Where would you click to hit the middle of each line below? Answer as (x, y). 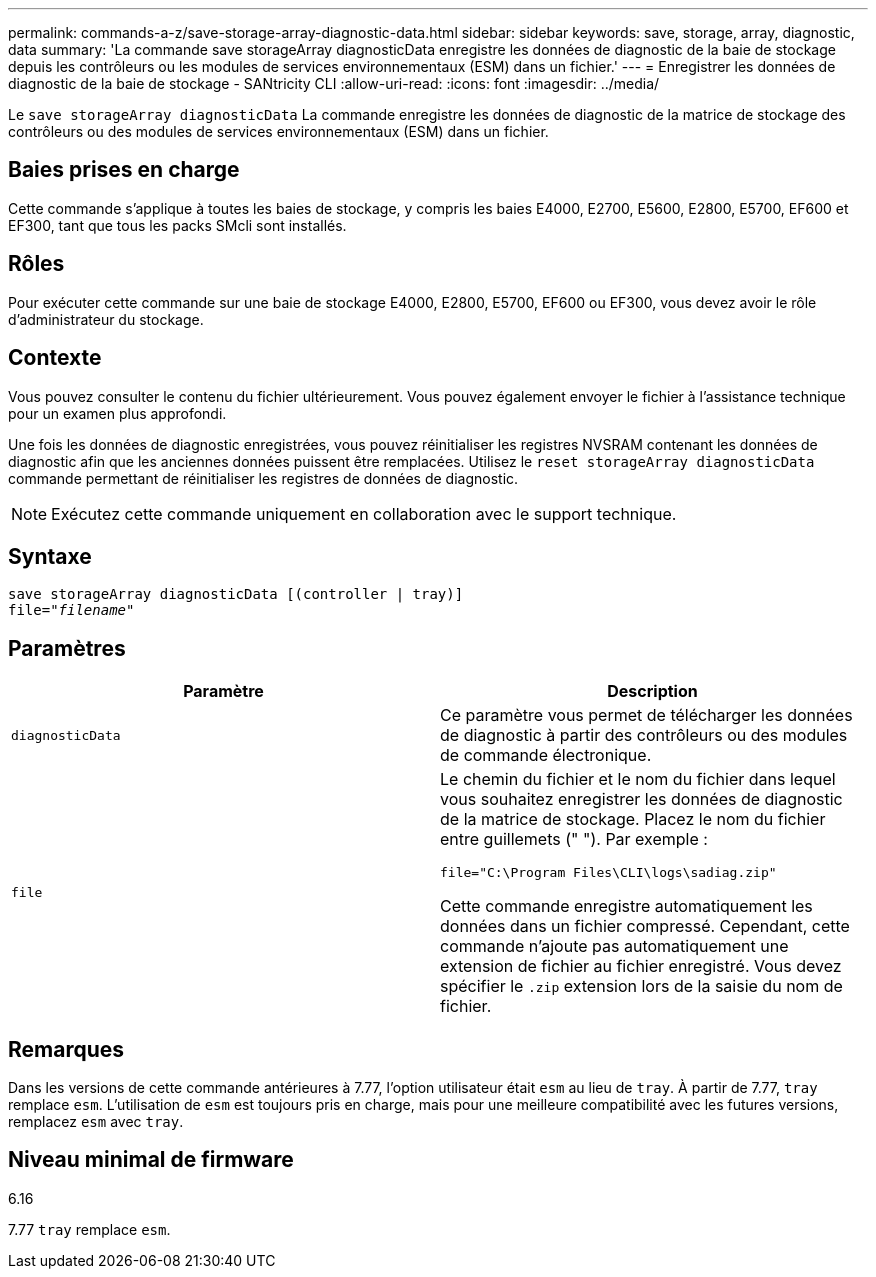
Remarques (66, 1049)
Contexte (55, 358)
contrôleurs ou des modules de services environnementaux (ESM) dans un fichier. (278, 131)
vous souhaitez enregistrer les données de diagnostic (641, 799)
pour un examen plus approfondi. (117, 413)
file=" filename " (71, 610)
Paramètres (67, 648)
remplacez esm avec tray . (96, 1122)
